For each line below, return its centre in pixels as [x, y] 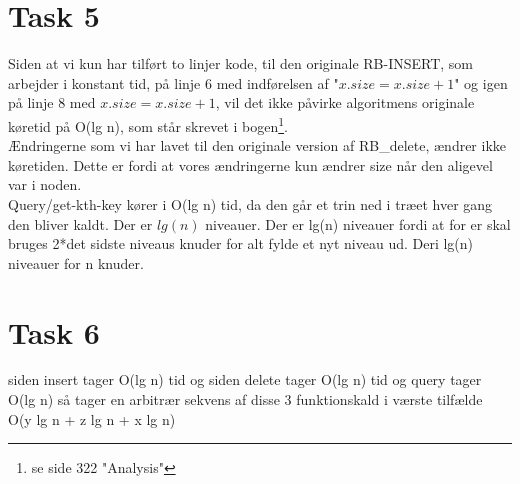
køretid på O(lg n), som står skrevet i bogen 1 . [148, 124]
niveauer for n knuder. [76, 262]
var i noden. [45, 184]
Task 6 [54, 331]
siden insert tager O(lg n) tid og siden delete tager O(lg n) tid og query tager [245, 379]
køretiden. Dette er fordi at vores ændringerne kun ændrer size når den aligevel [250, 164]
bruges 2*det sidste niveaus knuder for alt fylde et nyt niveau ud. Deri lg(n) [241, 243]
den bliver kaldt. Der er [80, 223]
